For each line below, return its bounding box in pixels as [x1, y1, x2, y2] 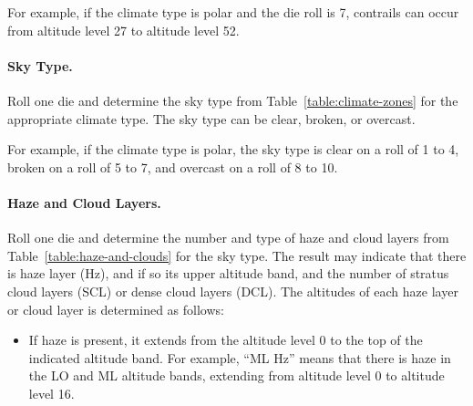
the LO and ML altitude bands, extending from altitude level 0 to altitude [28, 366, 445, 385]
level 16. [28, 383, 75, 402]
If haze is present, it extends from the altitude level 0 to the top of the [28, 330, 423, 349]
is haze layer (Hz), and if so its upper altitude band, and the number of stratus [7, 264, 449, 283]
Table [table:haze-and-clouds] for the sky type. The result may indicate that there [7, 245, 467, 265]
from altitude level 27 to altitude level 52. [7, 20, 240, 39]
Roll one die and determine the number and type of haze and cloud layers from [7, 228, 449, 247]
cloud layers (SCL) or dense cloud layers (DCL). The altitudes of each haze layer [7, 281, 458, 300]
